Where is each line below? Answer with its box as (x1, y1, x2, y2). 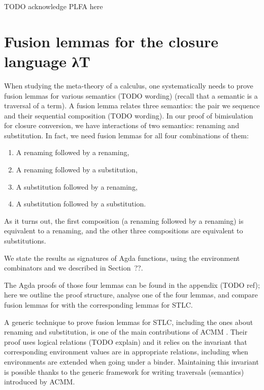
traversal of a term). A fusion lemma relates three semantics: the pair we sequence (4, 100, 260, 111)
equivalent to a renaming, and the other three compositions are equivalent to (4, 225, 243, 236)
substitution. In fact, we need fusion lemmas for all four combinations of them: (4, 130, 249, 140)
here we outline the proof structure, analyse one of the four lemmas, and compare (4, 289, 258, 300)
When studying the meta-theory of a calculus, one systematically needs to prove (4, 80, 253, 91)
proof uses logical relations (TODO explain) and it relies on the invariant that (4, 336, 247, 347)
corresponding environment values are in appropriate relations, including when (4, 346, 248, 357)
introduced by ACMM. (4, 376, 75, 387)
